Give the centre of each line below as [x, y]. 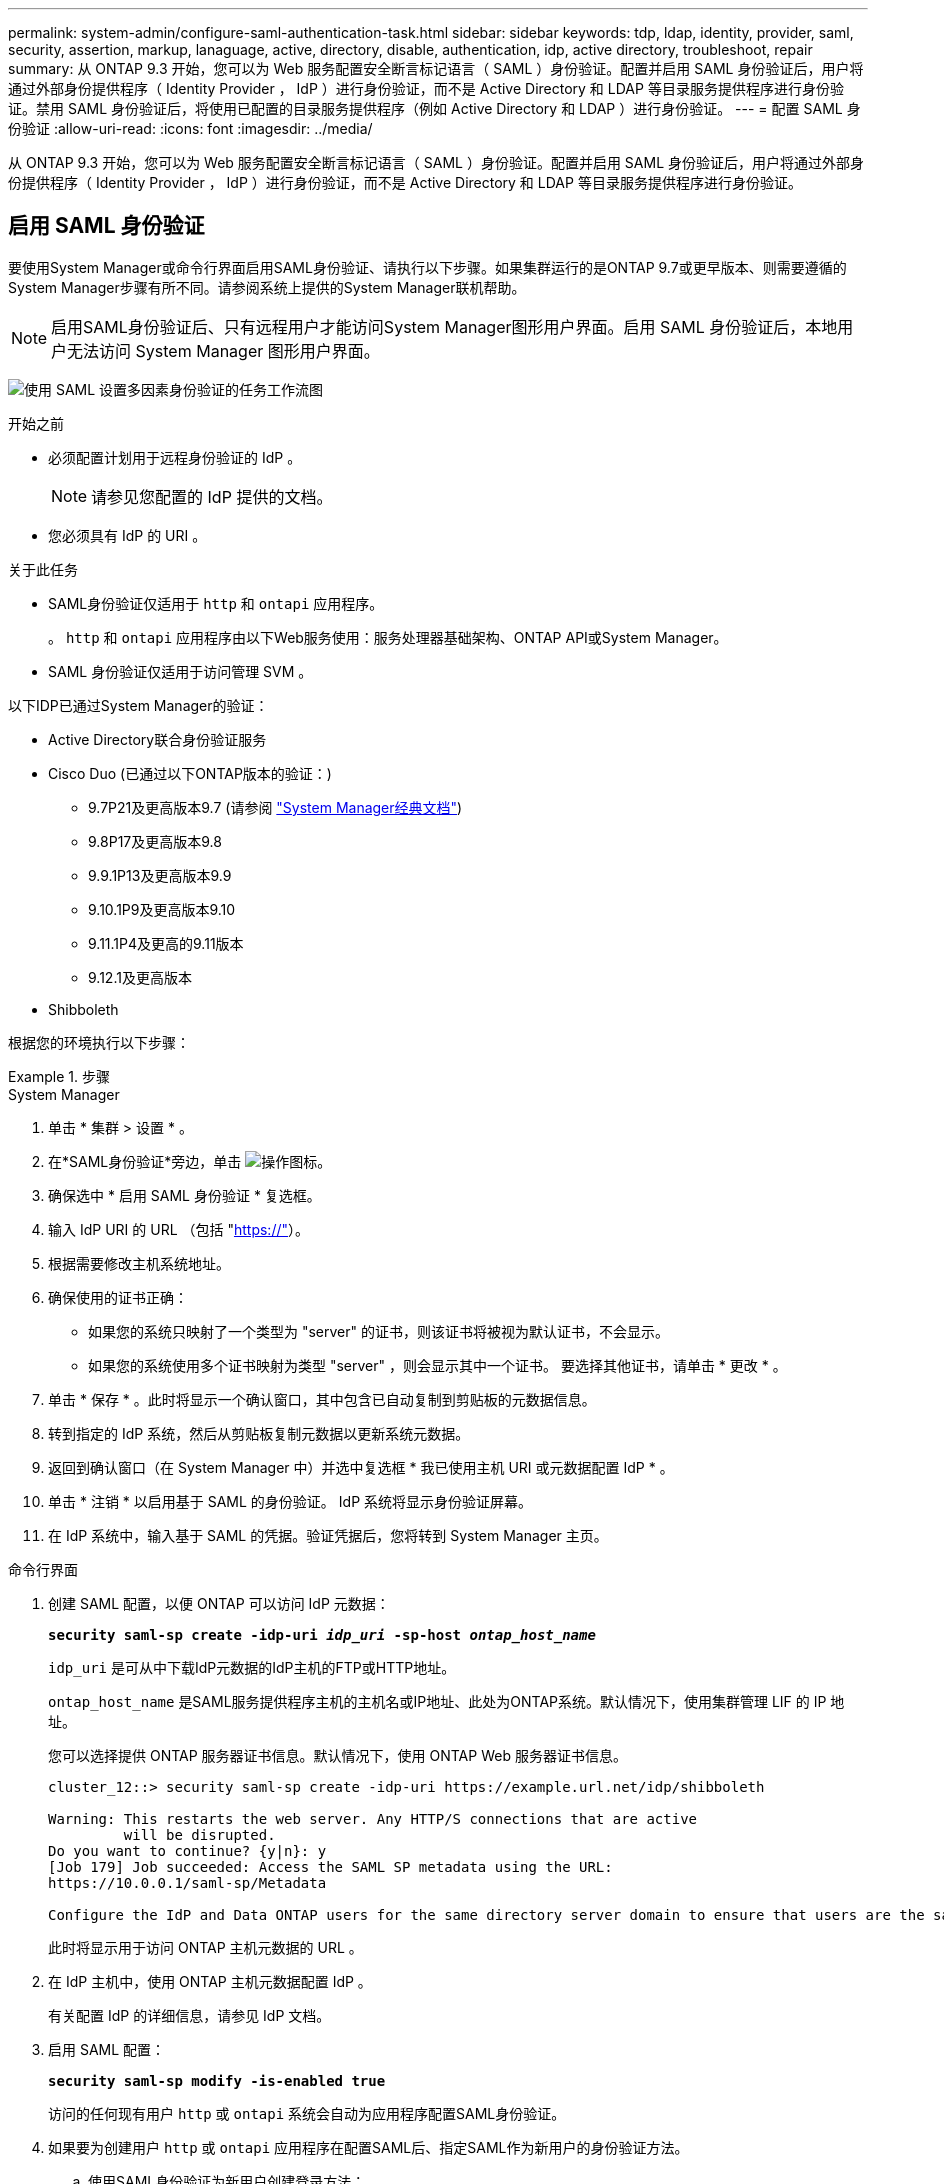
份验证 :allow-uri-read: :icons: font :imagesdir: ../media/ [190, 128]
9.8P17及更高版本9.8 [155, 841]
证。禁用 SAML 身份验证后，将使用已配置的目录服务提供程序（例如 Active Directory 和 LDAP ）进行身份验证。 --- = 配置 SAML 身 [434, 108]
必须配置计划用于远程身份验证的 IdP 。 [175, 457]
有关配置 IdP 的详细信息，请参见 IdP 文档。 [189, 2015]
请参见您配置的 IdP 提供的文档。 [212, 496]
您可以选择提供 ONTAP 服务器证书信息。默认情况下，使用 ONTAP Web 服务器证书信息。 [337, 1755]
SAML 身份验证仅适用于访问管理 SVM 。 [180, 671]
